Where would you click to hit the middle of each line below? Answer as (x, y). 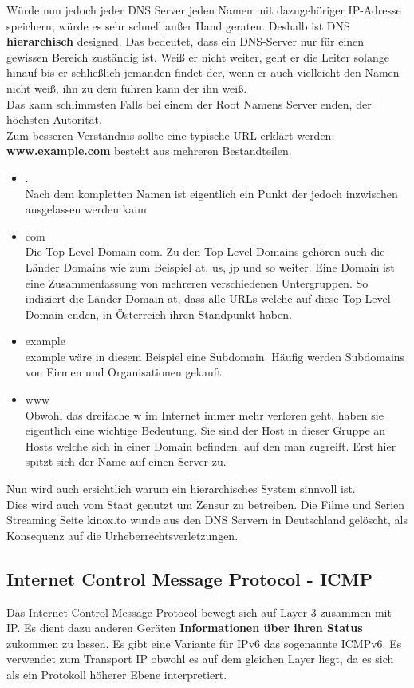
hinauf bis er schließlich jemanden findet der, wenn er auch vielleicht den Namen (203, 72)
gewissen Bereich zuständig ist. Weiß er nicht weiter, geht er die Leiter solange (198, 56)
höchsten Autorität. (54, 119)
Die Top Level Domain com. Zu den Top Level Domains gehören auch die (205, 251)
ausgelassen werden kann (86, 209)
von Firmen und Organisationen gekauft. (125, 372)
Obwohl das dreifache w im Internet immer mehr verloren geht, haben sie (204, 414)
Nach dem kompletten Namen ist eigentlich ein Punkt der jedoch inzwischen (211, 193)
